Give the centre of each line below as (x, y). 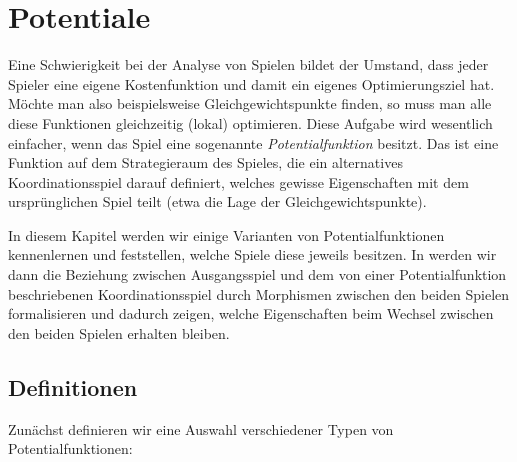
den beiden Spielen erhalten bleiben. (119, 332)
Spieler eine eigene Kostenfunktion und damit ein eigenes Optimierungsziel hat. (251, 83)
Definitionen (73, 386)
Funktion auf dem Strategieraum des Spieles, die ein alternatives (205, 162)
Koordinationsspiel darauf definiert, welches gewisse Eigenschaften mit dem (238, 181)
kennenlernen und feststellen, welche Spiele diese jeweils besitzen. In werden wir (252, 254)
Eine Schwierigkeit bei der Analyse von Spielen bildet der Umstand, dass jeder (248, 64)
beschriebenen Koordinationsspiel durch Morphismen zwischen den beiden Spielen (259, 293)
